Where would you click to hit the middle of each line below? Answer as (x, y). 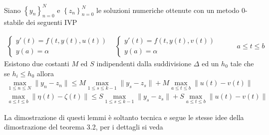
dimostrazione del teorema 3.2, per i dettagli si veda (84, 127)
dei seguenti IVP (52, 22)
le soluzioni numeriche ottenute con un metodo (168, 10)
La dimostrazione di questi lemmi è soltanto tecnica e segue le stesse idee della (124, 117)
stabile (14, 22)
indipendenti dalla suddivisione (144, 63)
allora (45, 73)
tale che (242, 63)
